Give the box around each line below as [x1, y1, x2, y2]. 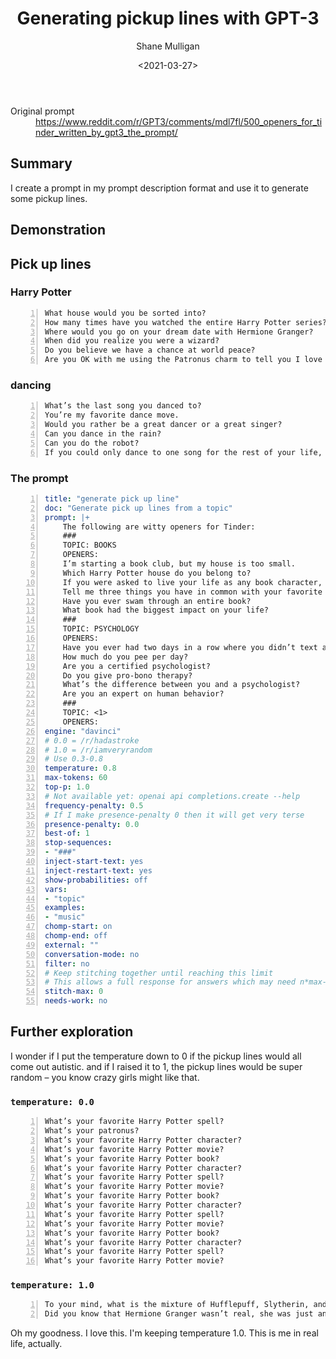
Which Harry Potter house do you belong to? [62, 568, 252, 578]
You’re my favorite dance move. [44, 410, 180, 421]
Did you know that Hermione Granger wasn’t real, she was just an [44, 1309, 328, 1319]
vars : [44, 884, 68, 894]
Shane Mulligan [136, 40, 200, 52]
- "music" [44, 912, 86, 922]
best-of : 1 [44, 828, 90, 839]
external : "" [44, 940, 99, 950]
